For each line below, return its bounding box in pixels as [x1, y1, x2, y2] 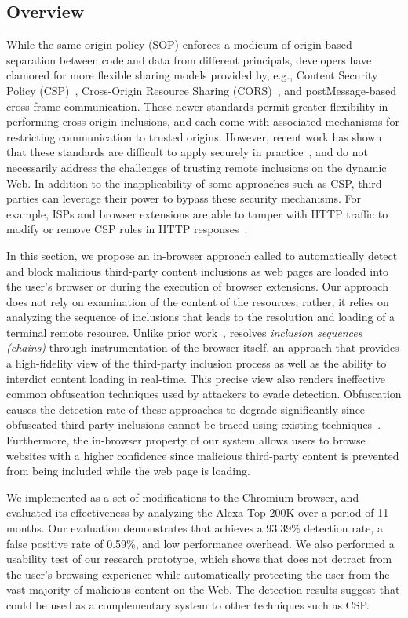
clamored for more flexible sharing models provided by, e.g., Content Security [6, 67, 378, 83]
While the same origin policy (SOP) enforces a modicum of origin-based [6, 36, 352, 53]
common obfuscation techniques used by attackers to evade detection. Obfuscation [6, 386, 402, 402]
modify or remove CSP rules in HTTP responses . [6, 221, 248, 237]
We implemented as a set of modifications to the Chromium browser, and [6, 488, 359, 505]
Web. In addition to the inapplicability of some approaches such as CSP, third [6, 174, 382, 191]
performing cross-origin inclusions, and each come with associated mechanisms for [6, 113, 399, 130]
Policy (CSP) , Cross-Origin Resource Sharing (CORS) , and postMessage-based [6, 82, 396, 98]
